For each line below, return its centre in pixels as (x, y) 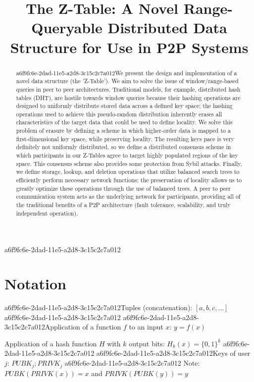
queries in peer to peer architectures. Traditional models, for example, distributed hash (128, 89)
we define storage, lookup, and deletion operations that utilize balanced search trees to (128, 172)
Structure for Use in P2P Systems (129, 47)
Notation (35, 284)
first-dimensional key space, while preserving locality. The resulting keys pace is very (125, 138)
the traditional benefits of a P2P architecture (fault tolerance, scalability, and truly (123, 205)
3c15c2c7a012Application (42, 327)
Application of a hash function (51, 343)
